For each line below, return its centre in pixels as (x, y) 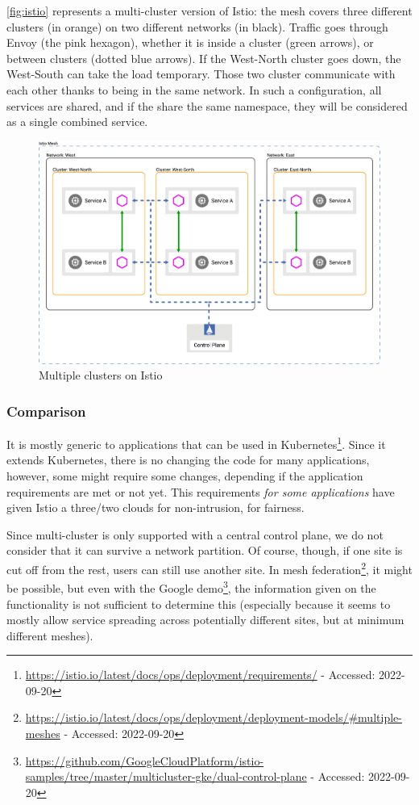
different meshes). (50, 635)
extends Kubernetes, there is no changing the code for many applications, (188, 460)
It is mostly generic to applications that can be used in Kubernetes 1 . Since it (196, 443)
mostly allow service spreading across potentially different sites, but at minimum (205, 620)
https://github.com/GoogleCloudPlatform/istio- (145, 760)
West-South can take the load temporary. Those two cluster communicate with (201, 74)
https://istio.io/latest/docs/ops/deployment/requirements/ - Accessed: (200, 675)
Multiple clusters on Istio (101, 375)
